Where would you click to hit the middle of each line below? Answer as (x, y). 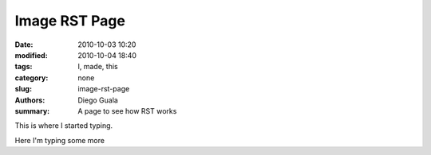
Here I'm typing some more (60, 140)
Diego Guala (98, 100)
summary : (32, 110)
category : (32, 77)
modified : (31, 55)
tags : (24, 67)
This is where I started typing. (64, 126)
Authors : (30, 100)
